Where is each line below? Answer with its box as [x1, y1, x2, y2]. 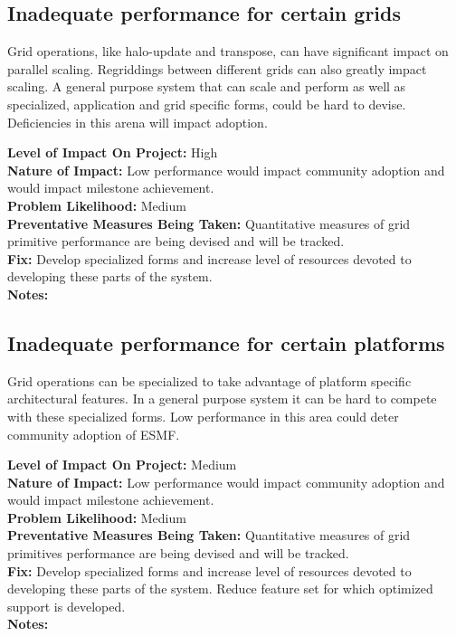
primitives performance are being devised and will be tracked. [7, 544, 349, 563]
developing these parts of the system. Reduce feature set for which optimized [7, 579, 433, 598]
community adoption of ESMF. [7, 424, 180, 443]
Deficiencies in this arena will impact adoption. [7, 112, 268, 131]
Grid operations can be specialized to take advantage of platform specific [7, 371, 412, 390]
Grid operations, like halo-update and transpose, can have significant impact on [7, 42, 449, 61]
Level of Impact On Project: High [7, 143, 218, 162]
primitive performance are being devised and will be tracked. [7, 232, 345, 251]
